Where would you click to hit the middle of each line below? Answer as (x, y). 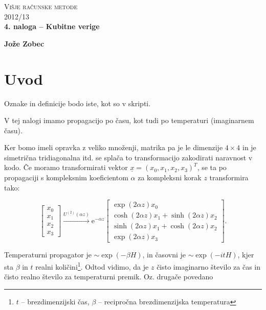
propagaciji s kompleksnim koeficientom (66, 177)
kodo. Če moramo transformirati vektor (66, 167)
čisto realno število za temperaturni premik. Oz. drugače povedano (109, 277)
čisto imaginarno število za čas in (208, 266)
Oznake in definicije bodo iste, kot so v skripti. (77, 103)
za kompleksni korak (170, 177)
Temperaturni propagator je (48, 255)
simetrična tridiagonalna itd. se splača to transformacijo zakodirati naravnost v (128, 157)
